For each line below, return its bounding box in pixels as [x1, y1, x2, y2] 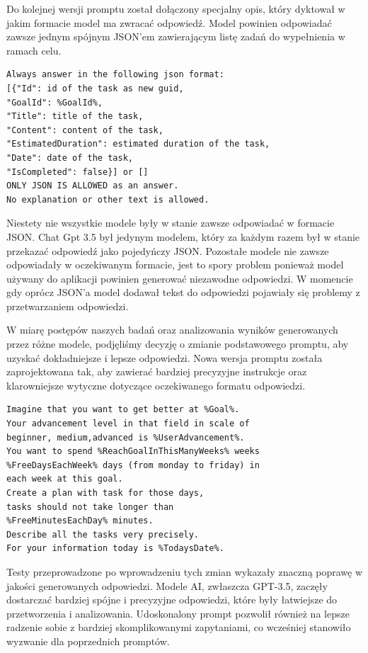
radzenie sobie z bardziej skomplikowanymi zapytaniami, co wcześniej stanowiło [6, 620, 351, 635]
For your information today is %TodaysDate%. [6, 543, 224, 554]
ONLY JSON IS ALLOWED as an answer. [6, 181, 179, 191]
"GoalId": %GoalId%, [6, 97, 103, 108]
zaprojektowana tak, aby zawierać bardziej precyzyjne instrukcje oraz [6, 364, 307, 379]
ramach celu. [6, 42, 62, 57]
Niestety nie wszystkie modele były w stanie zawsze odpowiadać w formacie [6, 215, 335, 230]
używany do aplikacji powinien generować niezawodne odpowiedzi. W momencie [6, 271, 353, 285]
